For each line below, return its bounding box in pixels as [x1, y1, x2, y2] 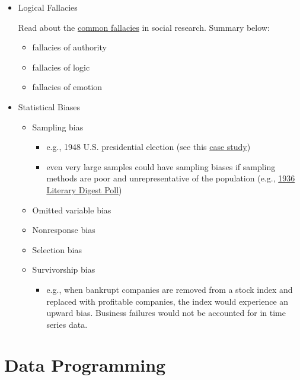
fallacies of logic [32, 60, 90, 73]
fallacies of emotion [32, 81, 103, 93]
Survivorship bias [32, 263, 95, 276]
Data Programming [4, 353, 166, 377]
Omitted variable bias [32, 203, 111, 216]
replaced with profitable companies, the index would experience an [46, 295, 289, 307]
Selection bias [32, 243, 82, 256]
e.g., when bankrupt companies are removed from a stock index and [46, 283, 293, 295]
